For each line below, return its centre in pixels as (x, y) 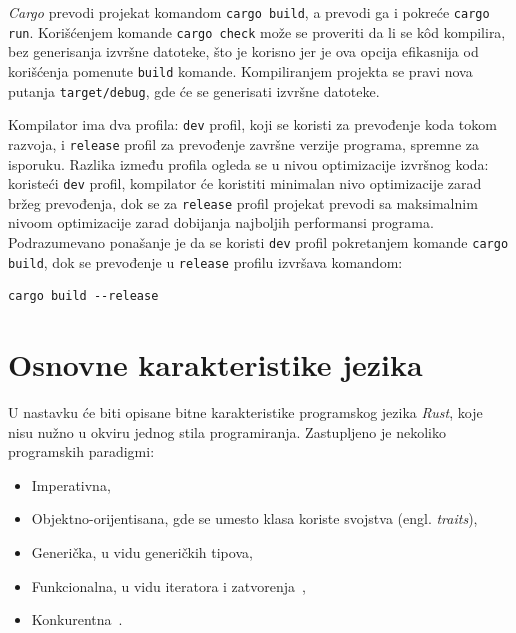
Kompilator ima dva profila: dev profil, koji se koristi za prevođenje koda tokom (252, 124)
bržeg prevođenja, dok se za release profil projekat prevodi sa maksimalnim (243, 202)
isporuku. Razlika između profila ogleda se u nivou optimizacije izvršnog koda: (248, 163)
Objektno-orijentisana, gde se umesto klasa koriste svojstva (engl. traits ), (254, 518)
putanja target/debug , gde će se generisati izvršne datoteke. (194, 90)
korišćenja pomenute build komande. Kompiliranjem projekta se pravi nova (240, 70)
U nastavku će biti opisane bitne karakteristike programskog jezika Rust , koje (245, 412)
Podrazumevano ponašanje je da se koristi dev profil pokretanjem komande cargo (258, 242)
